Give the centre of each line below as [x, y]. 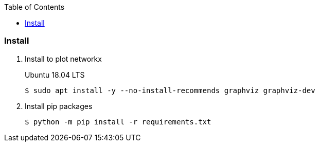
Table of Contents [34, 7]
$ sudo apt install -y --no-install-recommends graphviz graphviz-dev [170, 90]
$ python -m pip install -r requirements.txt [118, 122]
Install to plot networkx [63, 59]
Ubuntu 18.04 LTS [55, 75]
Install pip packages [59, 106]
